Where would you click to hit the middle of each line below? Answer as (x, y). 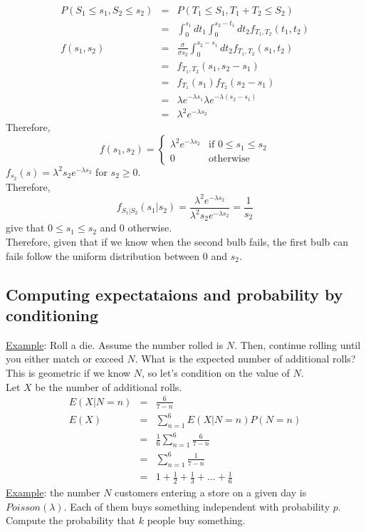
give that (25, 228)
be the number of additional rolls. (109, 386)
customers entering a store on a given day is (211, 492)
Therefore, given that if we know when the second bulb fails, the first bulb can (177, 242)
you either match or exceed (65, 359)
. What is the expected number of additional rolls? (245, 359)
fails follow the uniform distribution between (103, 255)
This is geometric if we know (68, 373)
